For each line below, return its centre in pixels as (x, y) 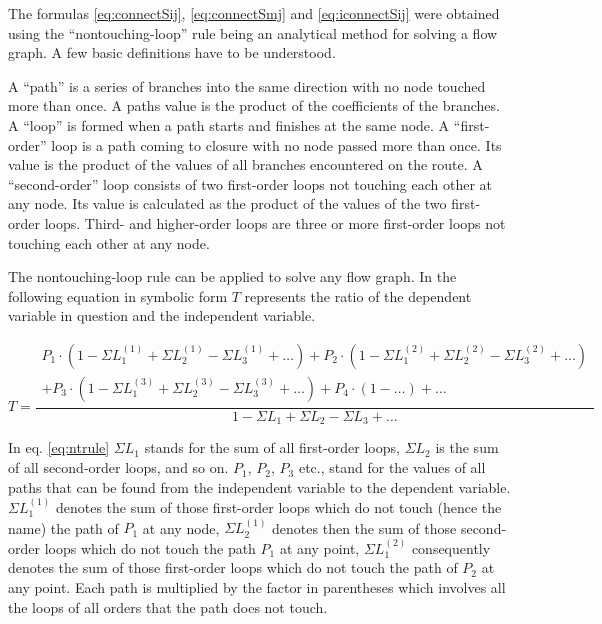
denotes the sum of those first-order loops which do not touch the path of (233, 567)
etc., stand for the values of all (392, 467)
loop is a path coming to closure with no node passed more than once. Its (276, 144)
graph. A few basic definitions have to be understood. (172, 52)
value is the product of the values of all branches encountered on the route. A (245, 164)
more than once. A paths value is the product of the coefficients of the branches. (254, 105)
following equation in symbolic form (118, 295)
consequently (451, 547)
